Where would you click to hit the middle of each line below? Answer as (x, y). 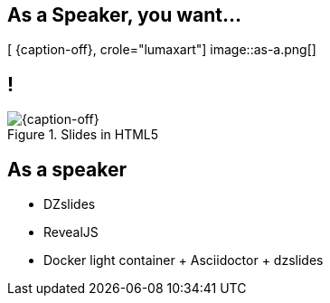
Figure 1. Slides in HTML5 (83, 135)
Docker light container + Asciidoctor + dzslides (184, 260)
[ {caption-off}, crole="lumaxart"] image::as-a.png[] (162, 50)
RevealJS (71, 232)
